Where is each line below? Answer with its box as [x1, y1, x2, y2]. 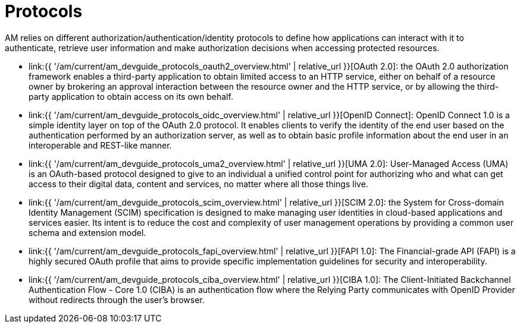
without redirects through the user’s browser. [29, 294, 205, 305]
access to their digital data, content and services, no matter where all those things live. [29, 178, 368, 189]
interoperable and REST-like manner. [29, 140, 172, 150]
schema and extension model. [29, 227, 146, 238]
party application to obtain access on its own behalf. [29, 91, 233, 102]
